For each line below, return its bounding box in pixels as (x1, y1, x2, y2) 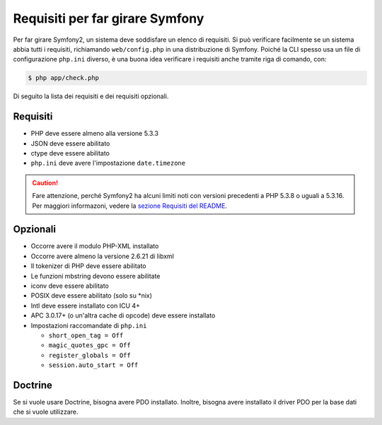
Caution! (32, 178, 59, 187)
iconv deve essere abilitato (30, 281, 110, 290)
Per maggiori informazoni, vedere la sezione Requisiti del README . (32, 202, 228, 210)
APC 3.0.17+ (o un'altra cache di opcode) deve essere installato (30, 311, 216, 320)
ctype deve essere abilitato (30, 149, 110, 157)
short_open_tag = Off (48, 331, 124, 339)
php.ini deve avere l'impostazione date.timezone (30, 159, 186, 168)
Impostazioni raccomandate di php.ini (30, 321, 147, 330)
